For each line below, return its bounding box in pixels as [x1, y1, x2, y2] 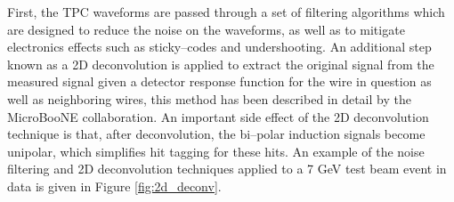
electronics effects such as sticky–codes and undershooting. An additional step [7, 37, 432, 56]
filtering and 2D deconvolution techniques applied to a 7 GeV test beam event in [7, 159, 447, 178]
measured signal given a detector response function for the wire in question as [7, 72, 432, 91]
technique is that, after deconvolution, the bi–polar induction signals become [7, 125, 426, 143]
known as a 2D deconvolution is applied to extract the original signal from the [7, 54, 434, 73]
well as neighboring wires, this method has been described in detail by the [7, 89, 411, 108]
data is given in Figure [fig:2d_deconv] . [7, 176, 222, 195]
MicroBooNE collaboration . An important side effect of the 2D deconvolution [7, 107, 429, 125]
